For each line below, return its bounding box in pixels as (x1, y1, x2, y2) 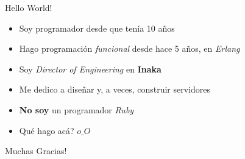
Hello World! (5, 1, 52, 13)
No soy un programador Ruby (19, 103, 134, 116)
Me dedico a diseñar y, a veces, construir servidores (19, 83, 211, 96)
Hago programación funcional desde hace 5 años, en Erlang (19, 42, 240, 55)
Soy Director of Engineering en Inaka (19, 62, 162, 75)
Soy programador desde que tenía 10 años (19, 21, 175, 34)
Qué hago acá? (19, 124, 74, 136)
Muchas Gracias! (5, 144, 67, 157)
